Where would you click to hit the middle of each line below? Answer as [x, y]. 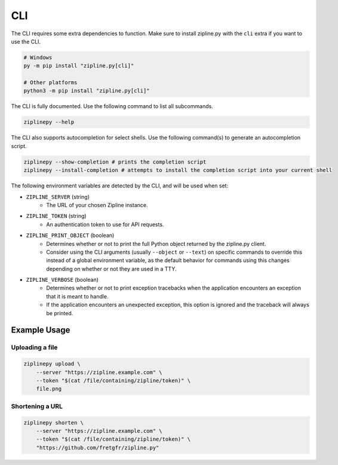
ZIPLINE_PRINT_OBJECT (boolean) [70, 235]
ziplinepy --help [49, 122]
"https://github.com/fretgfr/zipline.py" [98, 447]
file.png [49, 389]
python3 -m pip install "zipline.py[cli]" [87, 91]
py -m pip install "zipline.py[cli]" [79, 66]
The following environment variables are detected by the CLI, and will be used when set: [120, 186]
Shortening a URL [37, 406]
